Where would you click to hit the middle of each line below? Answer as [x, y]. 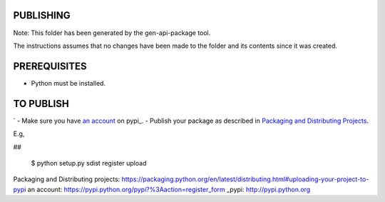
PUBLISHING [42, 15]
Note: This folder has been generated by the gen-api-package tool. [112, 33]
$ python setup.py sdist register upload [89, 163]
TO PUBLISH [41, 103]
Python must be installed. [68, 83]
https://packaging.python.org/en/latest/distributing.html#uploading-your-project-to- [245, 179]
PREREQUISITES [50, 66]
